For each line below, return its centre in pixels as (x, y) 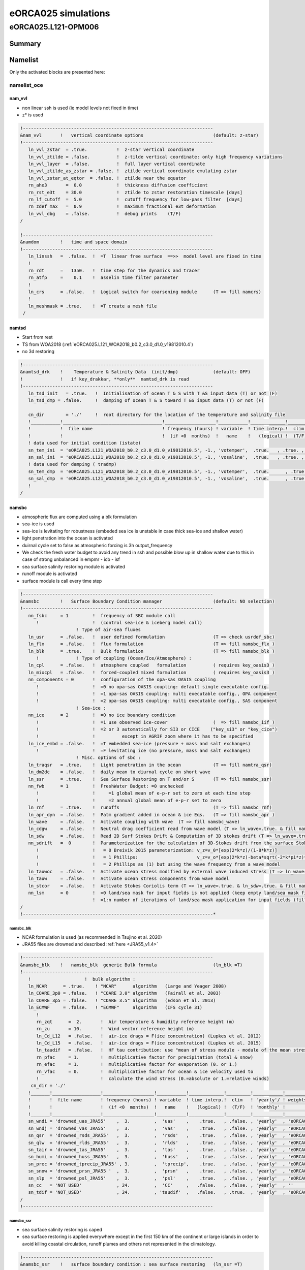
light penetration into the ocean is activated (68, 538)
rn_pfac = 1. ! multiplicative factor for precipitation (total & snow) (145, 1057)
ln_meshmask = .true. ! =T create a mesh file (93, 306)
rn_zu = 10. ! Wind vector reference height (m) (115, 1029)
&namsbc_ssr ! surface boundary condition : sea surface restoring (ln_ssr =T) (131, 1264)
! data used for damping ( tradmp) (72, 464)
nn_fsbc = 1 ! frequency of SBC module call (102, 615)
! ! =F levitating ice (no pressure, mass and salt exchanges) (144, 751)
